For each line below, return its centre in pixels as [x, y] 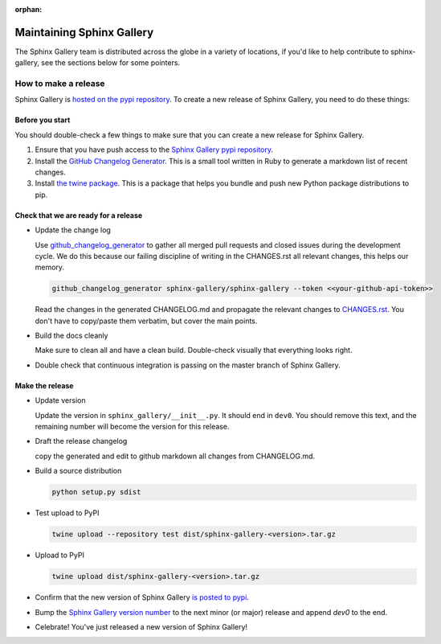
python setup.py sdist [96, 492]
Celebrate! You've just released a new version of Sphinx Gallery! [141, 626]
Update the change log [73, 230]
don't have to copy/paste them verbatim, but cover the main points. [146, 321]
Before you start [43, 120]
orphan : [29, 9]
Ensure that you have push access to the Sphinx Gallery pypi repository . [154, 150]
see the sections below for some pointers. [111, 63]
